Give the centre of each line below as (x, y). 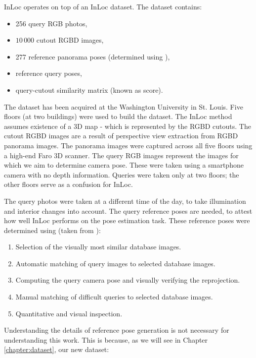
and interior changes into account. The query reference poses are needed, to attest (128, 210)
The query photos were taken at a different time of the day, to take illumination (125, 201)
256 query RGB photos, (51, 23)
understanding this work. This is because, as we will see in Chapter (106, 339)
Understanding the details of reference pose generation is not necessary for (117, 330)
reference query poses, (49, 73)
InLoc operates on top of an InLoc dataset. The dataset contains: (103, 6)
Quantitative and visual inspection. (69, 313)
